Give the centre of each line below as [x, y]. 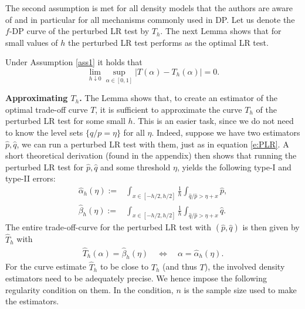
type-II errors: [30, 178]
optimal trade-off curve [47, 109]
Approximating [37, 98]
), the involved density [245, 266]
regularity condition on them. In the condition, [89, 289]
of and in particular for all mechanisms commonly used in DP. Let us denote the [150, 19]
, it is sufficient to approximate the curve [169, 109]
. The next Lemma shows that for [221, 31]
